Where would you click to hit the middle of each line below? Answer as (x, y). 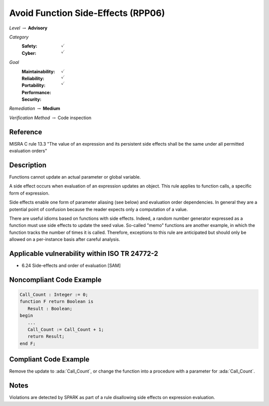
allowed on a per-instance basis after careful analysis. (65, 239)
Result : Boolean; (50, 308)
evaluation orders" (28, 151)
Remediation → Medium (35, 108)
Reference (26, 132)
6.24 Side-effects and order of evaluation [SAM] (71, 266)
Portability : (34, 85)
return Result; (46, 336)
